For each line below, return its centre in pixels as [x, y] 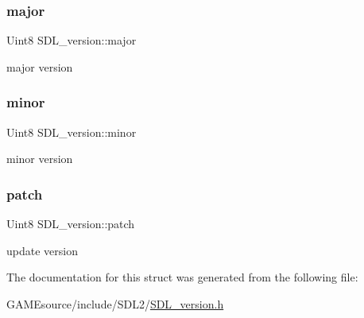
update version [42, 250]
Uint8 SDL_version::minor [72, 132]
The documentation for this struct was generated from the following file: [182, 277]
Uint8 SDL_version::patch [71, 224]
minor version [40, 159]
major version [40, 66]
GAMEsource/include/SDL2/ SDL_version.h [115, 303]
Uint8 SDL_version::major [72, 40]
